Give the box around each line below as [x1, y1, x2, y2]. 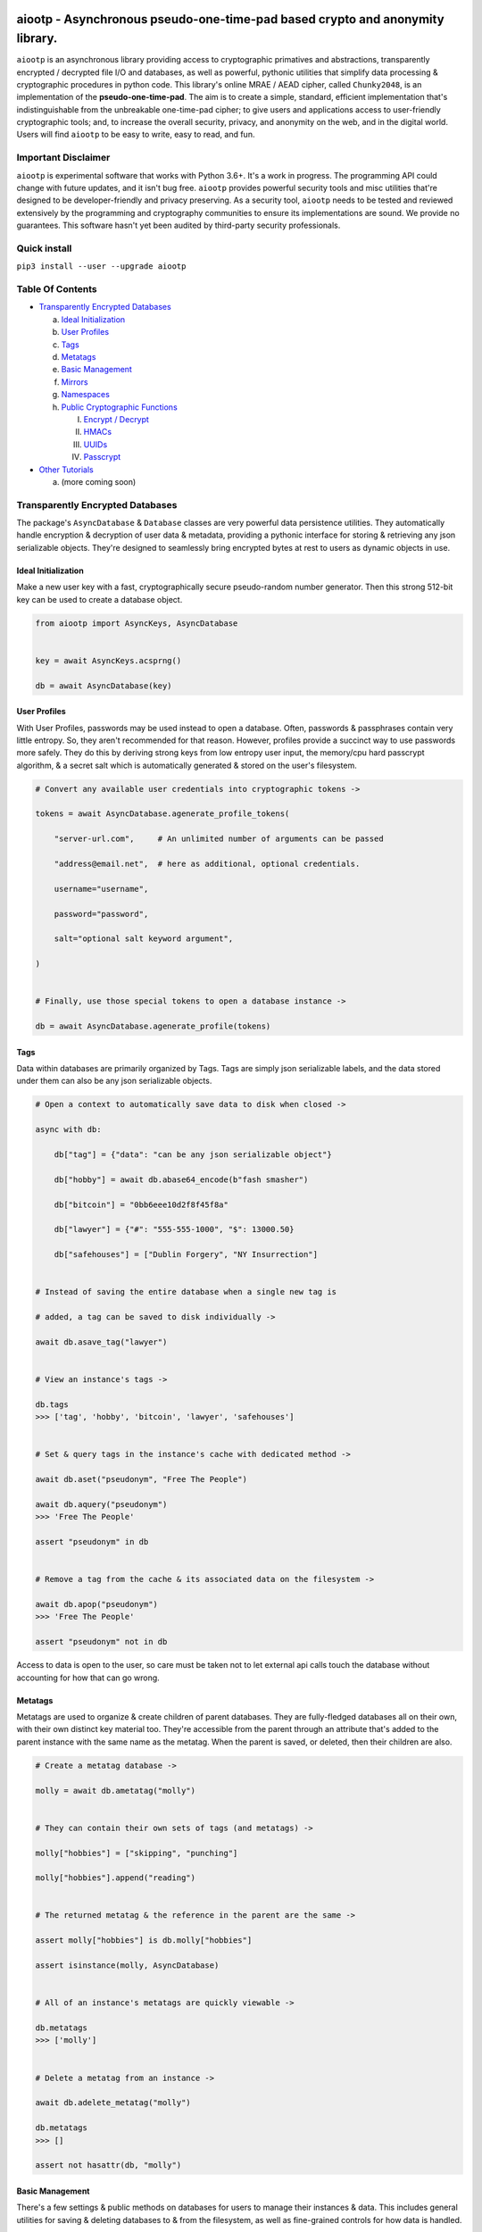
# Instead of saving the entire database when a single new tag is [35, 1287, 337, 1297]
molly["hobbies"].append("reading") [35, 1873, 196, 1883]
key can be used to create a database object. [16, 594, 183, 604]
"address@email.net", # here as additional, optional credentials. [54, 859, 361, 870]
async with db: [35, 1125, 102, 1135]
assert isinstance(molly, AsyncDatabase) [35, 1961, 220, 1970]
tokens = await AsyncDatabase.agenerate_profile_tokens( [35, 809, 290, 819]
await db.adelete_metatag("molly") [35, 2098, 191, 2108]
